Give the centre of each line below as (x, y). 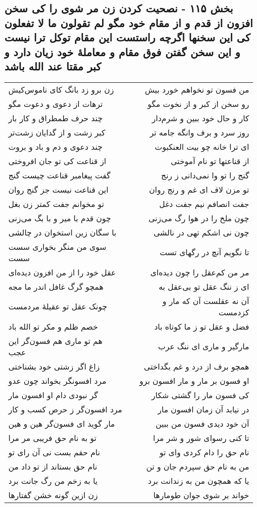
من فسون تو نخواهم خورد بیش (197, 89)
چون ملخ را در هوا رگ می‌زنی (199, 218)
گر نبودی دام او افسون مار (53, 395)
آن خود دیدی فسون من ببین (202, 423)
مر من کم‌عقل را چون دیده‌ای (200, 272)
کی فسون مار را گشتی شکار (200, 395)
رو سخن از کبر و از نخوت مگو (198, 103)
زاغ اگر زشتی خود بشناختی (54, 366)
